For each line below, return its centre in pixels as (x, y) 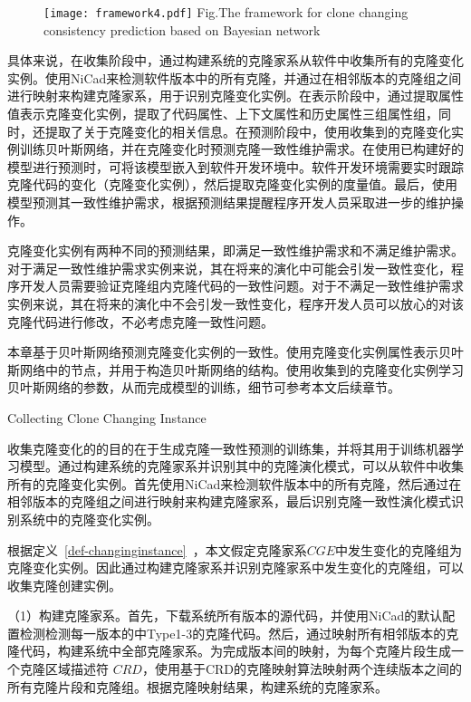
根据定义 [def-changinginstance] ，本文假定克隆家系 (157, 549)
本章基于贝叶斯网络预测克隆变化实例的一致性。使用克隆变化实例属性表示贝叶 (235, 352)
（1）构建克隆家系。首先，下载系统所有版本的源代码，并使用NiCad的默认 (225, 615)
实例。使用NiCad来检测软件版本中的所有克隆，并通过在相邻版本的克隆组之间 (235, 77)
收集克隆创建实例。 (64, 585)
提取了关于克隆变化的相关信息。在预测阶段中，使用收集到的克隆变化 (248, 131)
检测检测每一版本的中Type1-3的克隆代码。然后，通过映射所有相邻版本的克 (239, 633)
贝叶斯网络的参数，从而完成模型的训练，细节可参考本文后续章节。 (204, 387)
